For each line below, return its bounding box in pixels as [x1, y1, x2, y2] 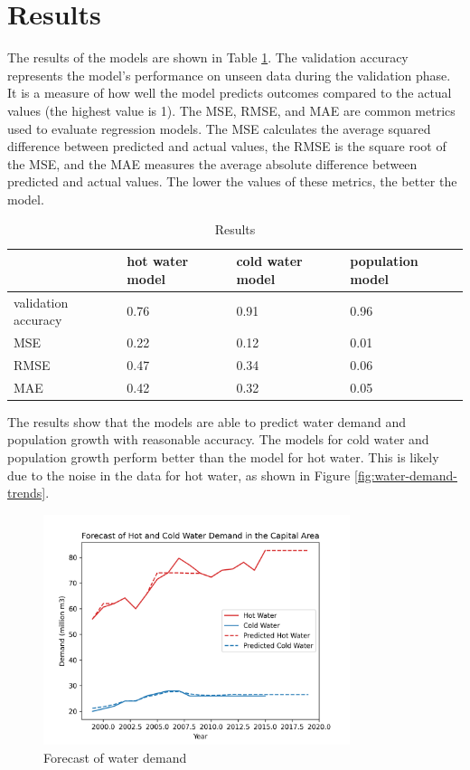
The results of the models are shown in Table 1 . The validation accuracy [7, 48, 409, 67]
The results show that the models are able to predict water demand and [7, 412, 407, 431]
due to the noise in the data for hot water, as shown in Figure [7, 465, 351, 484]
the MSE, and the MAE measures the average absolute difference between [7, 154, 418, 173]
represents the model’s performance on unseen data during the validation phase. [7, 65, 451, 84]
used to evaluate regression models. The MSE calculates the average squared [7, 119, 431, 138]
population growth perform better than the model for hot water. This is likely [7, 447, 439, 466]
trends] [7, 483, 46, 502]
